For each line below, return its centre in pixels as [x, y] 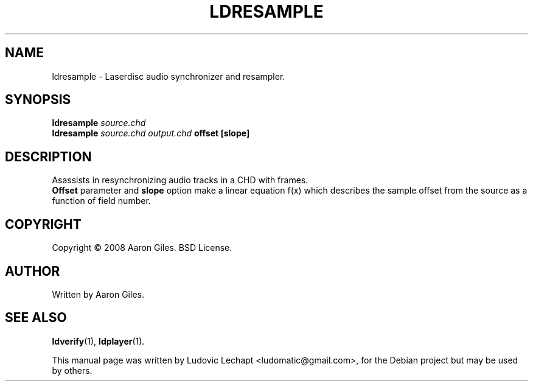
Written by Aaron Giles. [98, 294]
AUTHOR [33, 271]
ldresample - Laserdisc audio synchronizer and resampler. [169, 76]
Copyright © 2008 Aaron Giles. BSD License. [142, 248]
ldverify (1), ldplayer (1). [98, 341]
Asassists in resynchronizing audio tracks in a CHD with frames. [180, 180]
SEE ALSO [36, 318]
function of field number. [101, 201]
